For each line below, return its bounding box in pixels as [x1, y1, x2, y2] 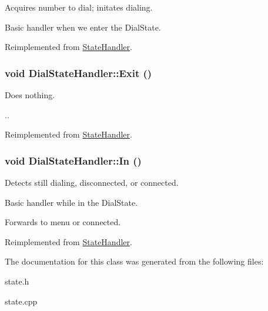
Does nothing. [5, 89, 55, 101]
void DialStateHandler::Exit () [5, 65, 152, 80]
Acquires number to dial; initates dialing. [5, 1, 153, 13]
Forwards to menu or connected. [5, 216, 121, 228]
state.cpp [5, 295, 38, 307]
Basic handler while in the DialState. [5, 196, 138, 208]
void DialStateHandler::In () [5, 153, 142, 168]
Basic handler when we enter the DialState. [5, 21, 161, 33]
